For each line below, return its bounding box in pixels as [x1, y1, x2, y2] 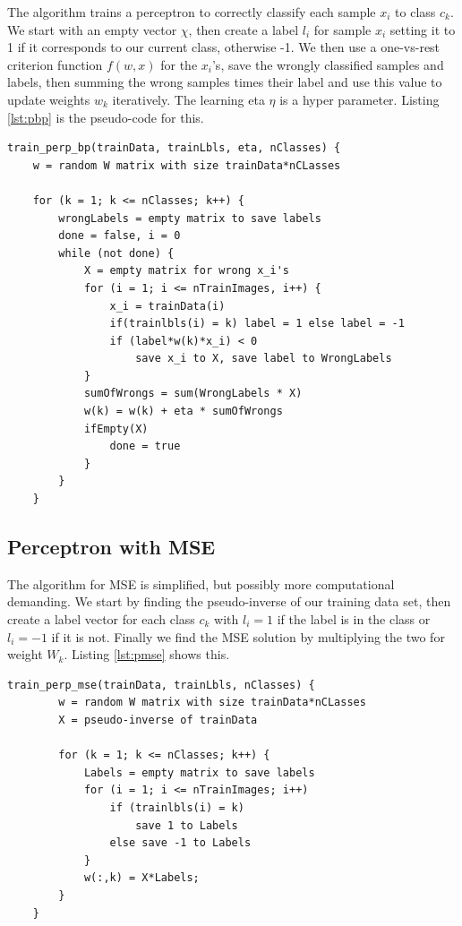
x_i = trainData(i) [109, 299, 226, 313]
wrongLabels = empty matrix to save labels [58, 211, 321, 225]
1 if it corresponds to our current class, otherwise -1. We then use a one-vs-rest [7, 38, 441, 56]
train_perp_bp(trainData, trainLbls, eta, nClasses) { [7, 141, 341, 155]
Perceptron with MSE [7, 533, 216, 561]
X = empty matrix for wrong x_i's [83, 264, 289, 278]
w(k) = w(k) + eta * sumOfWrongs [83, 405, 283, 418]
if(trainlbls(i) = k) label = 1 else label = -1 [109, 317, 405, 330]
